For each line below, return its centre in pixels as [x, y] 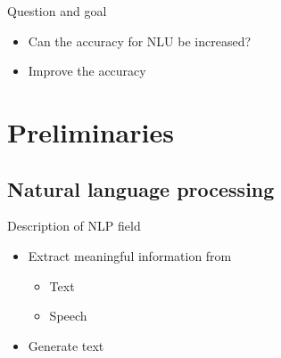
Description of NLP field [74, 226]
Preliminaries [91, 131]
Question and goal [57, 11]
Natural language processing [141, 188]
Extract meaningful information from [130, 255]
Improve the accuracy [87, 71]
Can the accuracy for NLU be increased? [140, 41]
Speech [68, 316]
